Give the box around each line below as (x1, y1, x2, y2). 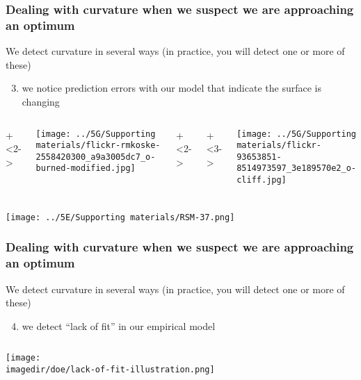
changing (22, 94, 60, 108)
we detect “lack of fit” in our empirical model (22, 318, 216, 333)
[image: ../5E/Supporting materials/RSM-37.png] (6, 212, 235, 222)
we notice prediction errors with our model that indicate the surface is (22, 81, 321, 95)
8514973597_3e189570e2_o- (236, 163, 356, 174)
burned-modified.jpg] (35, 163, 136, 174)
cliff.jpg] (236, 175, 287, 185)
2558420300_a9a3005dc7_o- (35, 151, 156, 162)
